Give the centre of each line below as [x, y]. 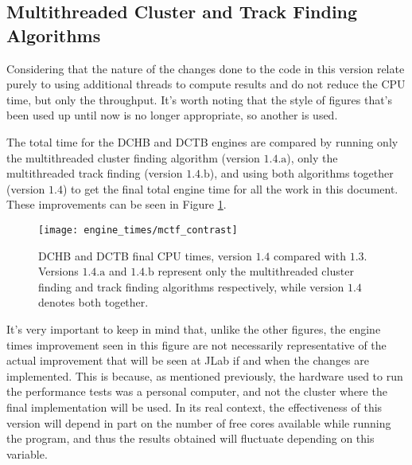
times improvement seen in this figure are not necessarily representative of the [196, 344]
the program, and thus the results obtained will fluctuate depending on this [190, 438]
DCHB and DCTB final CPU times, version [145, 255]
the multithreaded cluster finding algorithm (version [133, 157]
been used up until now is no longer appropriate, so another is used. [172, 115]
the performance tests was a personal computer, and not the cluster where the [197, 391]
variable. [27, 453]
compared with [309, 255]
